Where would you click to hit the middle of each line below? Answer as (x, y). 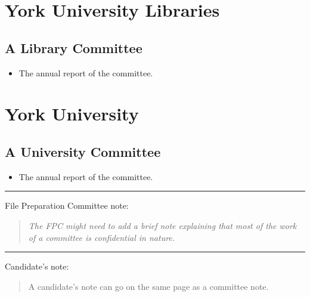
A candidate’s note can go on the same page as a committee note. (148, 286)
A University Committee (83, 151)
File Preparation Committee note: (67, 205)
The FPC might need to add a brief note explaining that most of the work (162, 225)
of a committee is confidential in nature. (102, 237)
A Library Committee (74, 47)
